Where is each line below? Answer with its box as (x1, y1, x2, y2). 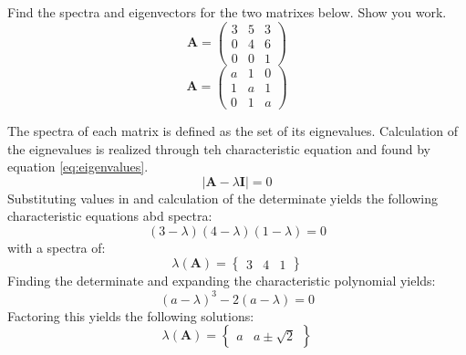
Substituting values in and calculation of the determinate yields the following (7, 188, 439, 207)
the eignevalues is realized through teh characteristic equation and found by (7, 139, 430, 158)
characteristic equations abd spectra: (7, 206, 212, 225)
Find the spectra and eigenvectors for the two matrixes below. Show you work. (7, 3, 447, 21)
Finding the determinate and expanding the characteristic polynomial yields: (7, 271, 436, 290)
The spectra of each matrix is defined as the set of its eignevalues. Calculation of (7, 120, 458, 140)
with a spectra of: (7, 237, 106, 256)
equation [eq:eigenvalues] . (7, 157, 149, 176)
